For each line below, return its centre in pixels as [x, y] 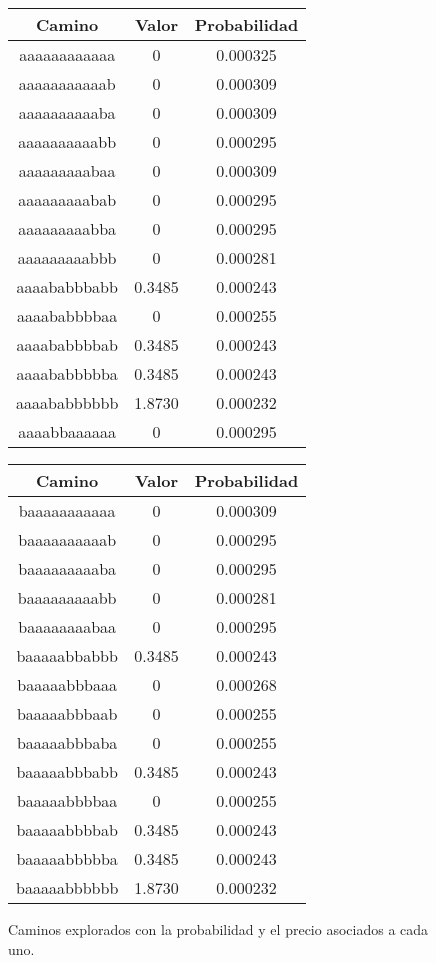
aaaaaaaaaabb [67, 141]
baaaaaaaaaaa [67, 510]
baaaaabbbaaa [67, 684]
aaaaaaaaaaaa [67, 54]
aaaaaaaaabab [67, 199]
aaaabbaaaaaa [67, 431]
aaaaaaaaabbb [67, 257]
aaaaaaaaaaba [67, 112]
